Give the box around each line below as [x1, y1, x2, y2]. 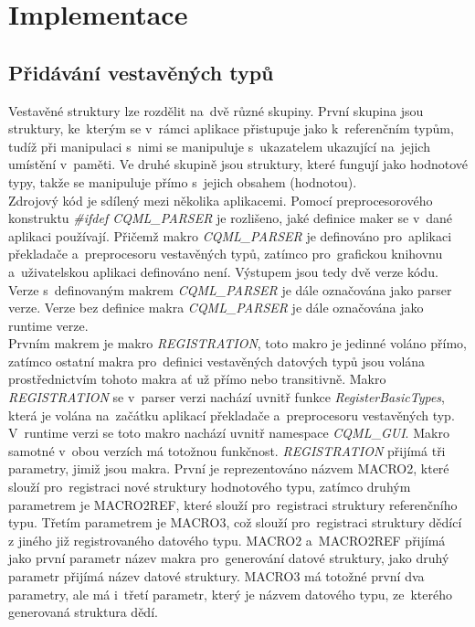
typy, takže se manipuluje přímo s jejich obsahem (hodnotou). [8, 172, 357, 191]
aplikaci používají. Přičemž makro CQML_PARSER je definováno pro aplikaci [8, 226, 452, 245]
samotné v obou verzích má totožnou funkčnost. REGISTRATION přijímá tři [8, 441, 446, 460]
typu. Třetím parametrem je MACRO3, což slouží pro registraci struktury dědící [8, 513, 462, 532]
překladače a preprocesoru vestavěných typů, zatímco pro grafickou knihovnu [8, 244, 443, 263]
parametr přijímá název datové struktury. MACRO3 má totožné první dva [8, 567, 425, 586]
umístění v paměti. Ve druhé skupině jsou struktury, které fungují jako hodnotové [8, 154, 468, 174]
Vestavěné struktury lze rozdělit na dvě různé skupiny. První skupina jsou [8, 101, 424, 120]
